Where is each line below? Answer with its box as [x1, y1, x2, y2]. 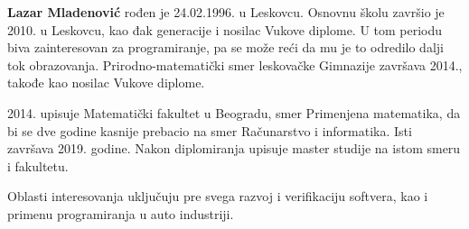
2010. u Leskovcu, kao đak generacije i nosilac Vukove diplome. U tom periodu [7, 20, 443, 39]
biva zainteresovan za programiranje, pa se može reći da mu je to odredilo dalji [7, 38, 444, 57]
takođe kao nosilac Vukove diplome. [7, 73, 205, 92]
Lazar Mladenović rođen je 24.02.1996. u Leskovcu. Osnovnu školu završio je [7, 3, 445, 21]
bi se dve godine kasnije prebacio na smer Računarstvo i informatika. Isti [7, 121, 412, 140]
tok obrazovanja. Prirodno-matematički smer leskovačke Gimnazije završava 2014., [7, 55, 463, 74]
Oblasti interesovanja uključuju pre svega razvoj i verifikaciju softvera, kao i [7, 187, 428, 206]
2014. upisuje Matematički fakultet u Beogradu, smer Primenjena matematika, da [7, 103, 461, 122]
